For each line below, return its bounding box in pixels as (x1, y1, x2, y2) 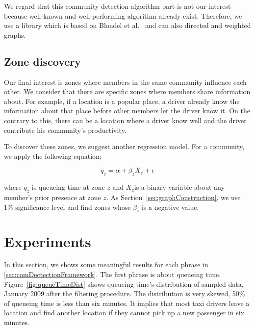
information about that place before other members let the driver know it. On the (4, 105, 250, 116)
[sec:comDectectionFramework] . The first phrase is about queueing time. (4, 269, 221, 279)
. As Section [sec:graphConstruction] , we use (106, 192, 241, 202)
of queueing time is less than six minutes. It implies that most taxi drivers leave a (4, 298, 250, 308)
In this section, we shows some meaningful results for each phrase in (4, 259, 208, 270)
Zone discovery (4, 53, 81, 69)
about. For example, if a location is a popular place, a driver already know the (4, 96, 240, 106)
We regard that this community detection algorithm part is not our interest (4, 1, 231, 11)
